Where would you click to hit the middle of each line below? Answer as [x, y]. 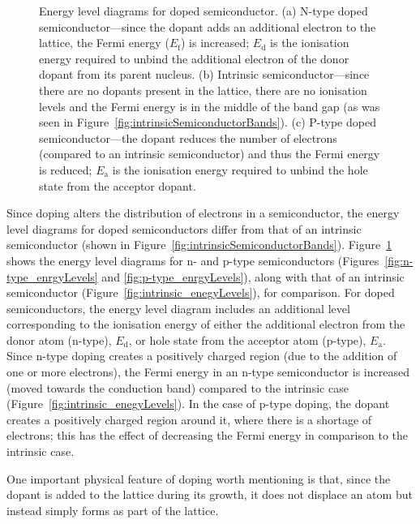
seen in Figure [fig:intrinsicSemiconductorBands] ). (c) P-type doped [208, 122]
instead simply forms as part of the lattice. [113, 510]
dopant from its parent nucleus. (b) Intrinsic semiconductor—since [204, 74]
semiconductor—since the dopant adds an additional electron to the [208, 26]
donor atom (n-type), [59, 339]
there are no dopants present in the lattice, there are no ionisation [203, 90]
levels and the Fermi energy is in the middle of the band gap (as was [210, 106]
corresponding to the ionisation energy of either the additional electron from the [206, 324]
